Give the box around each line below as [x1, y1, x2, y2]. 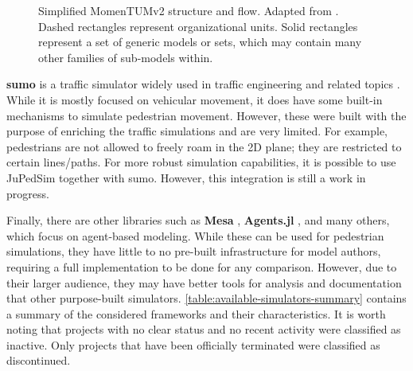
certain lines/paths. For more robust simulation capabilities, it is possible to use [6, 154, 396, 170]
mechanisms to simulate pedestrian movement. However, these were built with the [6, 107, 407, 123]
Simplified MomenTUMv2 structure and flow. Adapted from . [38, 2, 339, 18]
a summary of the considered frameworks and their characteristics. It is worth [6, 305, 386, 322]
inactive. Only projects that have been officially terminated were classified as [6, 336, 380, 353]
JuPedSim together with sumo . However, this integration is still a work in [6, 169, 366, 185]
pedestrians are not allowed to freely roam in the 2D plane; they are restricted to [6, 138, 402, 154]
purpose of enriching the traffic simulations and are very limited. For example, [6, 123, 388, 139]
